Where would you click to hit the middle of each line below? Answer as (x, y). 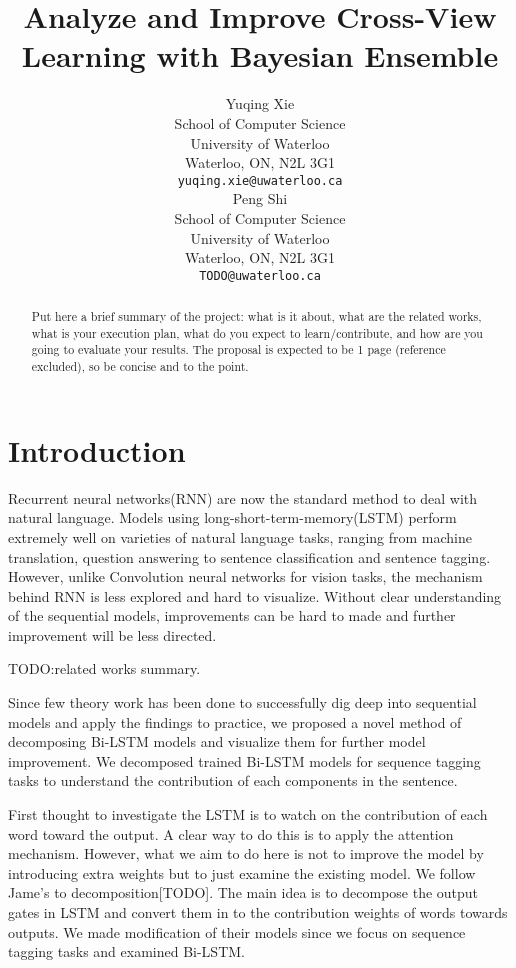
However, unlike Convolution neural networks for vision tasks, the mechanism (245, 576)
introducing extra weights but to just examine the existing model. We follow (242, 872)
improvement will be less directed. (112, 634)
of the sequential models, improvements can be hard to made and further (232, 615)
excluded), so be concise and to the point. (140, 366)
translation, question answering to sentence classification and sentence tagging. (249, 556)
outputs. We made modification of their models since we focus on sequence (237, 931)
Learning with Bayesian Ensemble (260, 55)
